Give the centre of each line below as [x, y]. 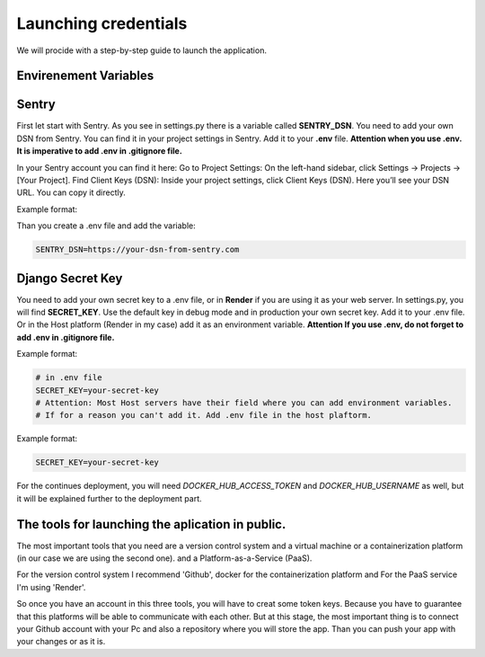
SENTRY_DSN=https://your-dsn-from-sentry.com [137, 250]
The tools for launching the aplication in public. [151, 524]
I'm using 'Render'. [51, 587]
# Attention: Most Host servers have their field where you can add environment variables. [244, 403]
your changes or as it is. [61, 642]
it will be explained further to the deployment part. [109, 498]
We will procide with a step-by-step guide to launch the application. [141, 50]
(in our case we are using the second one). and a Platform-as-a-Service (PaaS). [164, 558]
